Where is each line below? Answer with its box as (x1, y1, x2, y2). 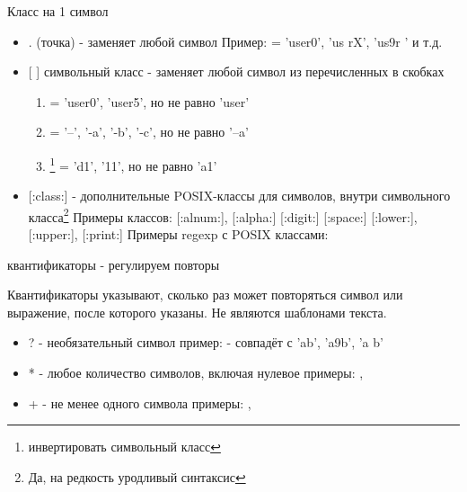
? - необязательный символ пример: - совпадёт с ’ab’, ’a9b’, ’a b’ (28, 333, 383, 352)
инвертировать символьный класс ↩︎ (28, 437, 221, 456)
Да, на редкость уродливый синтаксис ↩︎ (28, 467, 246, 486)
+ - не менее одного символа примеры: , (28, 393, 251, 412)
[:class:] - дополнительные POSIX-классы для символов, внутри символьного (28, 186, 451, 205)
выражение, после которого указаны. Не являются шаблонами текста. (7, 302, 387, 321)
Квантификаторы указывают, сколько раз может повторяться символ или (7, 285, 403, 304)
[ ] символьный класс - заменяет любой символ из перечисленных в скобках (28, 62, 445, 81)
